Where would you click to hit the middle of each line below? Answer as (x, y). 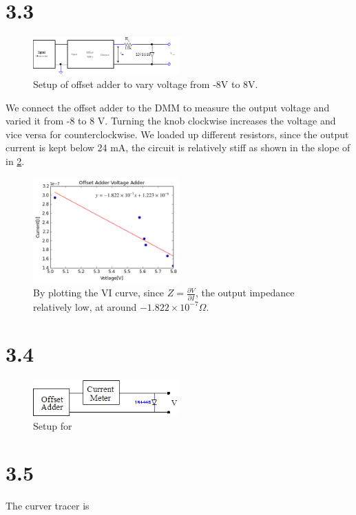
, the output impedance (245, 293)
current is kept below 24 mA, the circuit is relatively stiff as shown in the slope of (178, 147)
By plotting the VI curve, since (99, 293)
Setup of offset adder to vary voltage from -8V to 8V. (146, 84)
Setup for (53, 425)
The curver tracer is (48, 506)
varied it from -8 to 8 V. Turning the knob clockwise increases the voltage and (171, 121)
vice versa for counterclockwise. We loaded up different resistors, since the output (177, 134)
